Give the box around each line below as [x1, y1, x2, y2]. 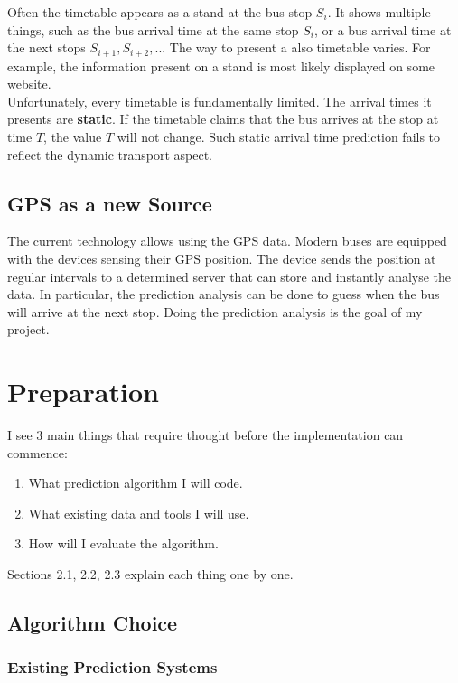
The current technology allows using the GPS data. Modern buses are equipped [7, 231, 447, 250]
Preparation [7, 373, 159, 410]
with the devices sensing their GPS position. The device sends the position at [7, 249, 436, 267]
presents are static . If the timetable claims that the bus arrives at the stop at [7, 109, 439, 128]
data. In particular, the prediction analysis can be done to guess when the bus [7, 285, 440, 304]
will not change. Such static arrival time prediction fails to [117, 127, 441, 146]
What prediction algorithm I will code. [28, 473, 243, 492]
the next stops [7, 38, 86, 57]
